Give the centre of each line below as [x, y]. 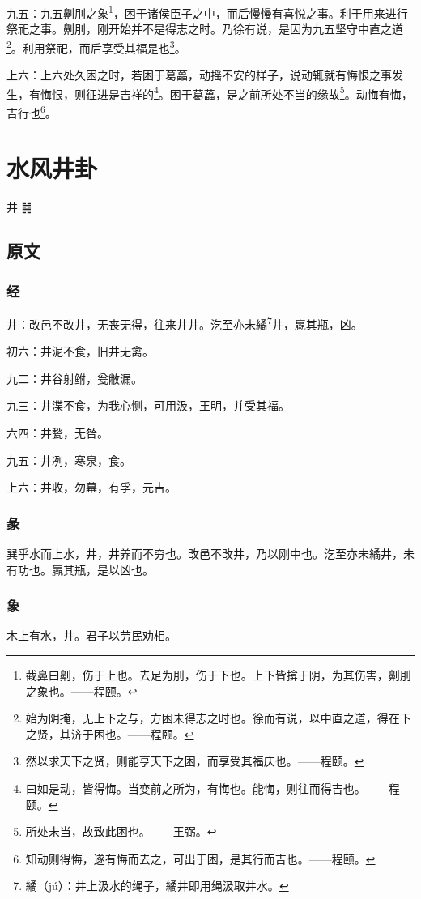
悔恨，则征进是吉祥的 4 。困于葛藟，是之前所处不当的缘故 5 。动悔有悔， [226, 92]
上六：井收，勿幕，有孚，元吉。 [91, 487]
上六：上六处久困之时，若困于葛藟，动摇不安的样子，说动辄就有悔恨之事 [199, 75]
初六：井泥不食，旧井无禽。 [80, 351]
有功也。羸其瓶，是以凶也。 [80, 569]
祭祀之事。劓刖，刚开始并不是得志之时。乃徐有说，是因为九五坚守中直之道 [205, 29]
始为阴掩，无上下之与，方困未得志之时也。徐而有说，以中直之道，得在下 [218, 718]
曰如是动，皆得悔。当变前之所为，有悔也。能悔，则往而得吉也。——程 [213, 788]
